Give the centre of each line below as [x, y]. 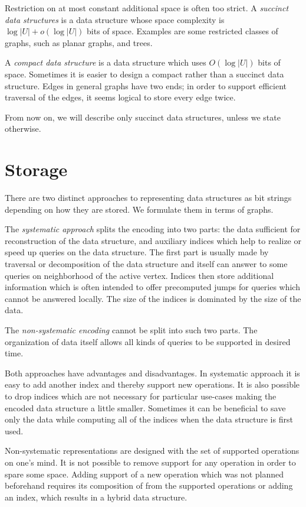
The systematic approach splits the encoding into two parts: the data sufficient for [153, 229]
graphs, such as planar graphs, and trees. [79, 42]
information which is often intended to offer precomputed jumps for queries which [152, 287]
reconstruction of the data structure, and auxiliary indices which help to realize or [153, 240]
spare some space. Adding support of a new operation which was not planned [144, 474]
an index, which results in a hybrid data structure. [96, 497]
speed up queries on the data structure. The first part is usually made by [137, 252]
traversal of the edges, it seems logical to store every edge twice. [120, 97]
